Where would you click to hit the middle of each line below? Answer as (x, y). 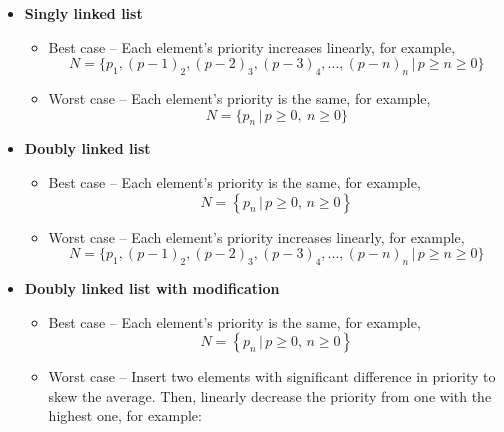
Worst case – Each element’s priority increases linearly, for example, (256, 236)
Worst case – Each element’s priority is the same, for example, (239, 97)
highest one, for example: (125, 415)
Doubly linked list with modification (152, 287)
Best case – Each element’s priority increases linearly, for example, (252, 46)
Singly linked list (83, 13)
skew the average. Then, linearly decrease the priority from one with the (270, 395)
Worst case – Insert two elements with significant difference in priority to (272, 376)
